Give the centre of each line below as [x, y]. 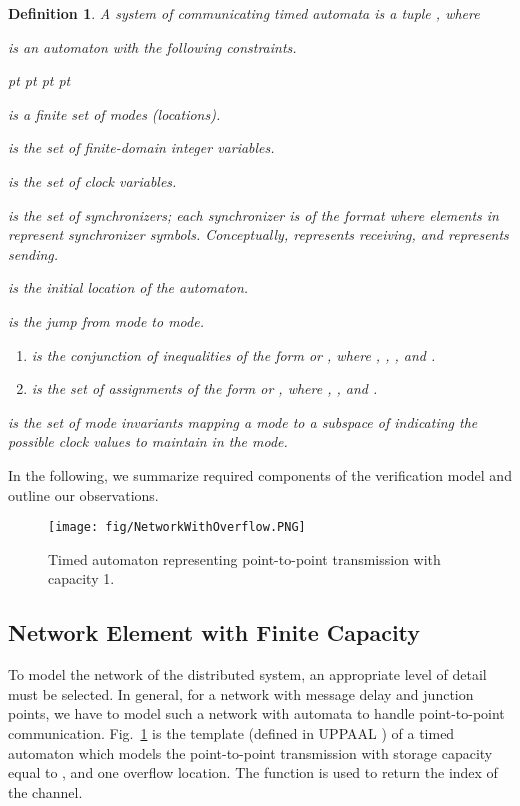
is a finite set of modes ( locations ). [114, 113]
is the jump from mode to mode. [106, 320]
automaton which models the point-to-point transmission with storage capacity [250, 752]
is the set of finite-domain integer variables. [141, 147]
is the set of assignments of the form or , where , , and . [204, 388]
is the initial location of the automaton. [128, 287]
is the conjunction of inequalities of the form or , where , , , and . [233, 354]
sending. [33, 253]
